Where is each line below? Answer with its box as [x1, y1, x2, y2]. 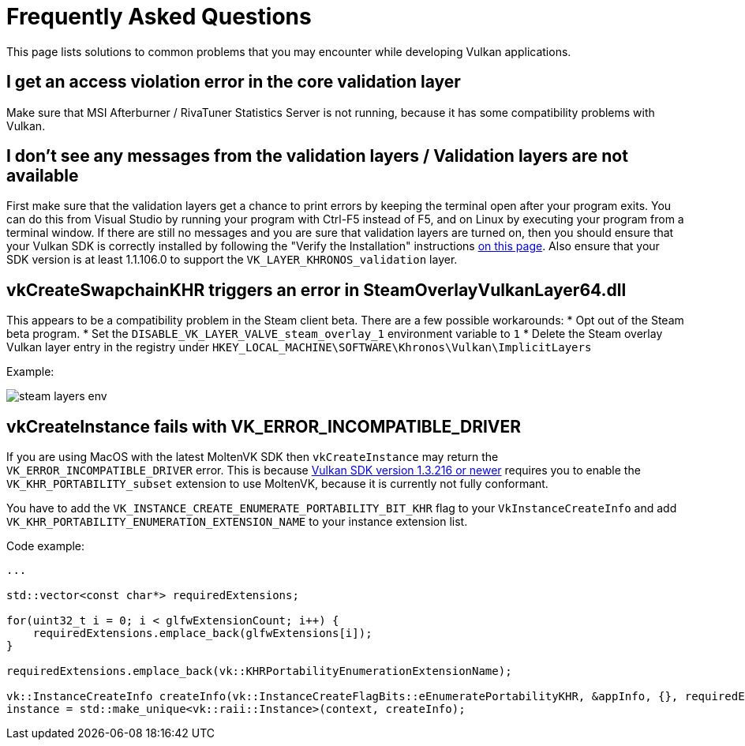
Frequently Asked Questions [6, 3, 312, 30]
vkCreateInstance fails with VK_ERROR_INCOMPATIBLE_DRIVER [6, 416, 522, 437]
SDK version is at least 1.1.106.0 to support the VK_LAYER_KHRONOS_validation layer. [6, 253, 458, 267]
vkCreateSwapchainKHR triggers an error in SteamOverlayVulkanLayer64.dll [6, 279, 627, 300]
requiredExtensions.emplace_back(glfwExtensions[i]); [32, 627, 372, 640]
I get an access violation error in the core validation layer [6, 72, 461, 92]
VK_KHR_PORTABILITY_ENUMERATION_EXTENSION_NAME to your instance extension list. [6, 515, 468, 529]
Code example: [6, 539, 85, 553]
